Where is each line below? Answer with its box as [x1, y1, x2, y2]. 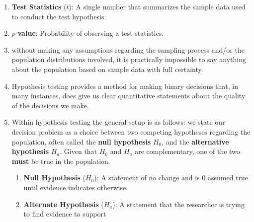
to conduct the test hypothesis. [11, 11, 106, 21]
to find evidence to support [23, 209, 106, 219]
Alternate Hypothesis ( [23, 199, 104, 209]
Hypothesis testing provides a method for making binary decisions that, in [11, 80, 239, 91]
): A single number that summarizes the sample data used [69, 1, 246, 11]
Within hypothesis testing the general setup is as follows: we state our [11, 117, 225, 127]
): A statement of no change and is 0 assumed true [94, 172, 249, 183]
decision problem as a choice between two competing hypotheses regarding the [11, 126, 251, 137]
